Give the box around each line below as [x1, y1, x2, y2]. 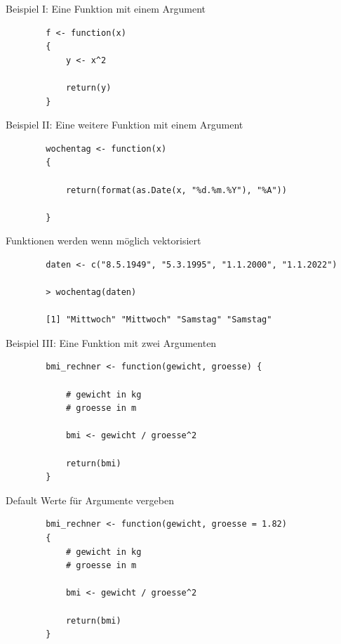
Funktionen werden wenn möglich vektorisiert [6, 233, 201, 248]
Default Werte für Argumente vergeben [6, 492, 174, 507]
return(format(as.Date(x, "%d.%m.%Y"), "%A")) [65, 185, 287, 195]
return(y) [65, 82, 112, 93]
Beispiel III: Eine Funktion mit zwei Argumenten [6, 335, 217, 350]
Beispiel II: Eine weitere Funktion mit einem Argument [6, 117, 243, 132]
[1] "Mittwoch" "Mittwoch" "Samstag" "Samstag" [46, 315, 272, 325]
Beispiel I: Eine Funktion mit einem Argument [6, 1, 206, 15]
